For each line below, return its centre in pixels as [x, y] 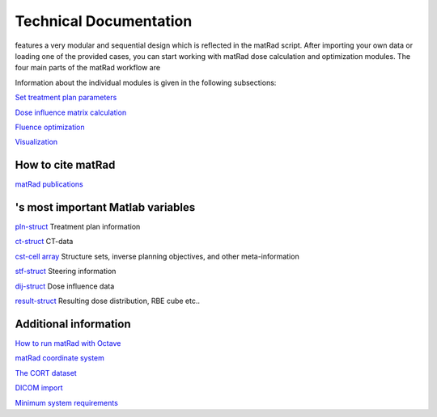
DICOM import [39, 388]
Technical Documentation [104, 21]
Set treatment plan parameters [66, 98]
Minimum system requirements [67, 402]
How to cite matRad [65, 165]
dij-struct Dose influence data [65, 286]
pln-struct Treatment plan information [78, 227]
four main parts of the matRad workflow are [88, 68]
